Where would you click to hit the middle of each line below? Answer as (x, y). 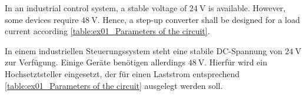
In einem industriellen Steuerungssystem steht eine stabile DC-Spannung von (144, 50)
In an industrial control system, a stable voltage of (96, 8)
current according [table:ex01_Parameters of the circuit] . (107, 31)
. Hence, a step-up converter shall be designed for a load (199, 19)
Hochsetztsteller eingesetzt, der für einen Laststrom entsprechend (122, 73)
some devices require (42, 19)
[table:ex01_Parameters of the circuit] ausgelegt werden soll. (114, 85)
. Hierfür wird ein (236, 62)
